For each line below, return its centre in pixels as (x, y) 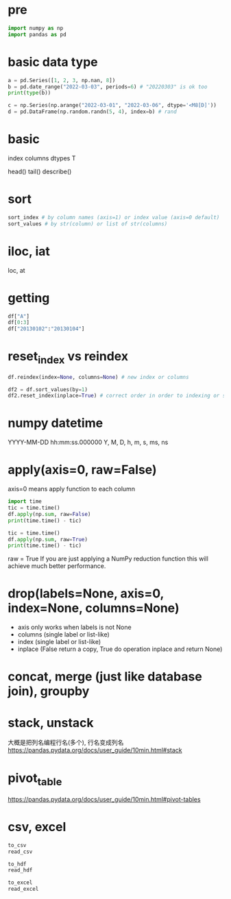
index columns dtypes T (42, 158)
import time (25, 502)
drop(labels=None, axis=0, (86, 594)
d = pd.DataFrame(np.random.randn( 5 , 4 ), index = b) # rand (92, 112)
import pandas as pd (37, 34)
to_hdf (17, 864)
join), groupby (49, 691)
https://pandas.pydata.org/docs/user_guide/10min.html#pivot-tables (104, 799)
